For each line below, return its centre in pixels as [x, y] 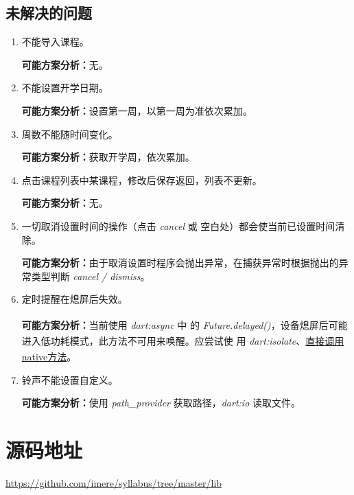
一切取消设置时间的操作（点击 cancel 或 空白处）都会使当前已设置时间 [178, 226]
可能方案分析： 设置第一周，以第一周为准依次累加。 [137, 110]
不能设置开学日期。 [65, 88]
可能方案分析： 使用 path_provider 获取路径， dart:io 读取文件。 [161, 403]
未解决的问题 [49, 13]
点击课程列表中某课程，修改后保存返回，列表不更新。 [142, 180]
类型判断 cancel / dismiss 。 [91, 276]
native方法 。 [49, 357]
